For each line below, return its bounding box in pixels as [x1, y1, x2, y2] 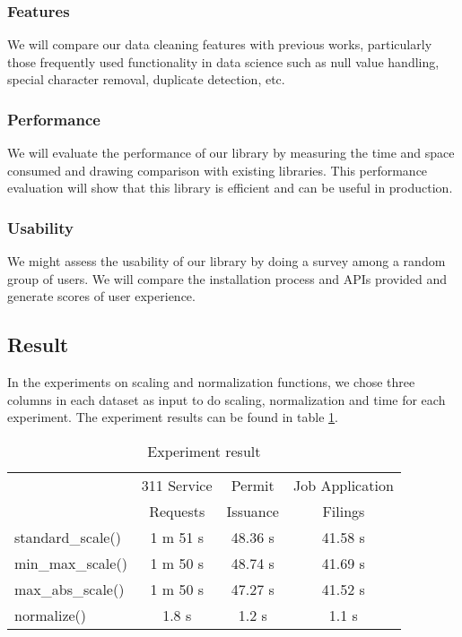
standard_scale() [14, 526, 121, 547]
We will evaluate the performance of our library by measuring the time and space [7, 143, 455, 162]
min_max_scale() [14, 552, 127, 573]
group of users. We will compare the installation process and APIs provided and [7, 269, 448, 288]
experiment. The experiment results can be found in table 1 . [7, 408, 338, 426]
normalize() [14, 604, 87, 625]
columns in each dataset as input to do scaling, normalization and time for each [7, 390, 446, 409]
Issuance [226, 500, 279, 521]
